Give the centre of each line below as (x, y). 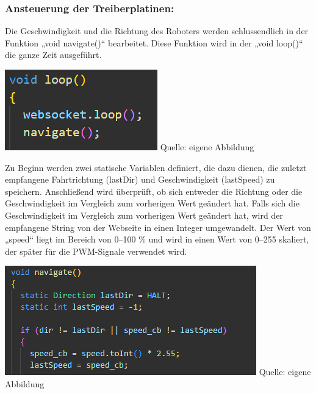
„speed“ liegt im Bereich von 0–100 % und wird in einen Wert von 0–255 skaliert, (157, 239)
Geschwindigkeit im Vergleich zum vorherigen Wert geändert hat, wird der (144, 215)
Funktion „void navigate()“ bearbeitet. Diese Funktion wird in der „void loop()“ (154, 42)
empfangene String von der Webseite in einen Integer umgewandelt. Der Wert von (158, 227)
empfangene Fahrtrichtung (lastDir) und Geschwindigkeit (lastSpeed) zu (140, 179)
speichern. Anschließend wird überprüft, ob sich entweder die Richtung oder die (154, 191)
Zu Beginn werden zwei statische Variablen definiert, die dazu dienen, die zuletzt (156, 167)
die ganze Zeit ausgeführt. (53, 55)
